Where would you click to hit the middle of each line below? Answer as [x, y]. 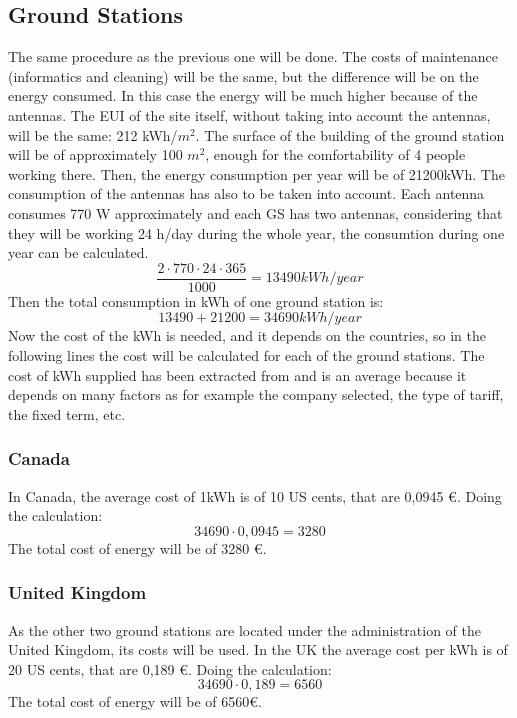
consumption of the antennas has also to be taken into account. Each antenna [246, 193]
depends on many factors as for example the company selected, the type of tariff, [256, 394]
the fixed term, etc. [67, 413]
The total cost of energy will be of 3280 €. [137, 547]
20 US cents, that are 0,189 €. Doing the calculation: [170, 668]
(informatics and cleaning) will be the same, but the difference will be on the [243, 75]
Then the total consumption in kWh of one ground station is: [196, 300]
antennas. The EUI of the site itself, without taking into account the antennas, [249, 114]
